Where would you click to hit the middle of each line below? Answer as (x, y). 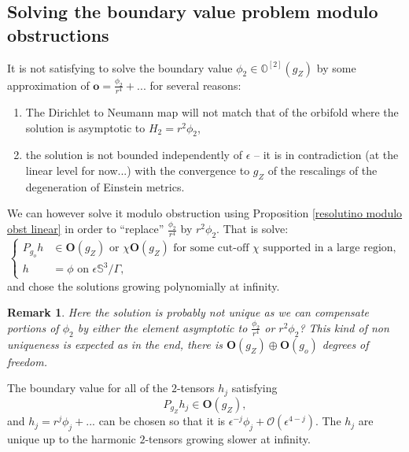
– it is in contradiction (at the (326, 155)
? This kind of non (344, 327)
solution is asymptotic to (85, 127)
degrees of (345, 344)
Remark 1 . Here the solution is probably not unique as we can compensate (188, 312)
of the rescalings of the (322, 170)
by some (336, 67)
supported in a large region (328, 248)
